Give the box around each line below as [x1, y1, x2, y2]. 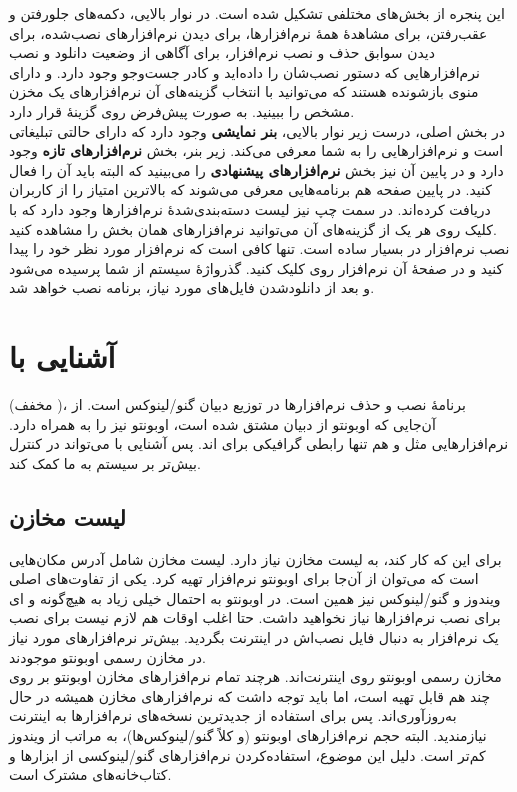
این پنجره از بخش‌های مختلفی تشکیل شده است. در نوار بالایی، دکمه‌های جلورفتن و [9, 3, 505, 23]
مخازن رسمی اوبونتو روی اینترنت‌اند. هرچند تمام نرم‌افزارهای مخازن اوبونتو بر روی [9, 666, 502, 687]
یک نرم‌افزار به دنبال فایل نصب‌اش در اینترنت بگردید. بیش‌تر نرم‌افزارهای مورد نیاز [9, 626, 499, 647]
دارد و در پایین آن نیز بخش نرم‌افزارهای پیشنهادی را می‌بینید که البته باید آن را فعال [9, 159, 504, 180]
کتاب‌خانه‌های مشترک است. [9, 764, 172, 785]
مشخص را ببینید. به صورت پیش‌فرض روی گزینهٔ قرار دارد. [9, 100, 355, 121]
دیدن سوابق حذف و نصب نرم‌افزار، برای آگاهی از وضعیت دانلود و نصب [9, 42, 435, 63]
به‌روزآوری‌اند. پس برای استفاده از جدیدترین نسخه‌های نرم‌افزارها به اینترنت [9, 705, 457, 726]
